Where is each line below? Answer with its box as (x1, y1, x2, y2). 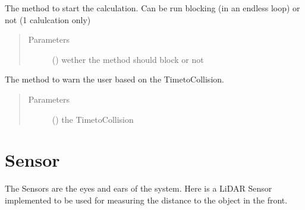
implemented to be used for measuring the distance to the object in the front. (5, 193, 288, 206)
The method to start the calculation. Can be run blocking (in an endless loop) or (5, 2, 300, 14)
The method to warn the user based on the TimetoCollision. (5, 73, 224, 85)
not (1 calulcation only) (5, 13, 91, 26)
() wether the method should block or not (52, 53, 204, 65)
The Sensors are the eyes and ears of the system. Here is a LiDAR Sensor (5, 182, 272, 195)
